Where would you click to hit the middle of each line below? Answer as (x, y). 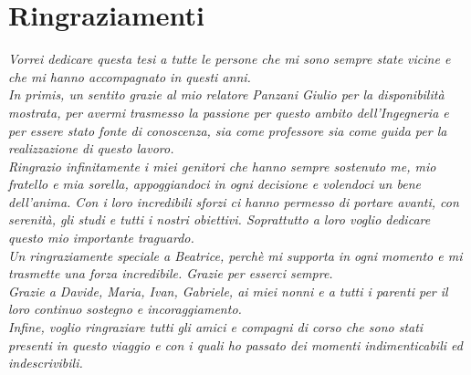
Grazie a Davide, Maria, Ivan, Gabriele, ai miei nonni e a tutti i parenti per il (228, 291)
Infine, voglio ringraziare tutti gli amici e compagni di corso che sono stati (216, 327)
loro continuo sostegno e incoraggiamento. (125, 309)
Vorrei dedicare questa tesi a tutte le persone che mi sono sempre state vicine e (230, 59)
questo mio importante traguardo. (101, 238)
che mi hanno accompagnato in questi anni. (130, 76)
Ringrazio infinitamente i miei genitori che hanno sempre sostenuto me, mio (222, 166)
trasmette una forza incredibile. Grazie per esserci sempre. (171, 273)
